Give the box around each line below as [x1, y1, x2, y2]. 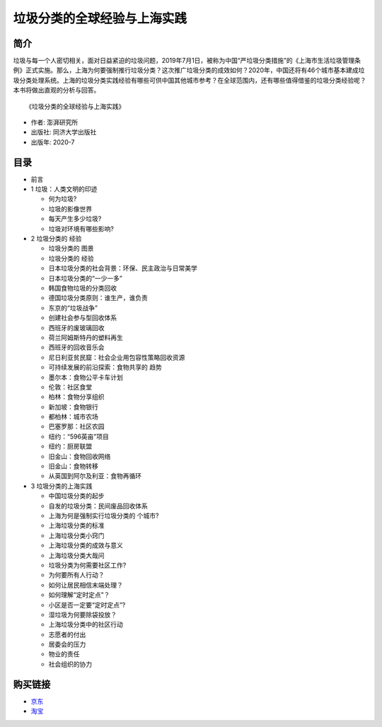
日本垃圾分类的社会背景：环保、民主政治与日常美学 [48, 264, 197, 272]
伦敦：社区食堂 [48, 383, 92, 391]
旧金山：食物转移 [48, 462, 98, 470]
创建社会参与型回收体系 [48, 313, 117, 322]
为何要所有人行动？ [48, 571, 105, 579]
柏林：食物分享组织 [48, 392, 105, 401]
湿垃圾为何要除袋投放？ [48, 610, 117, 619]
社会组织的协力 [48, 660, 92, 668]
